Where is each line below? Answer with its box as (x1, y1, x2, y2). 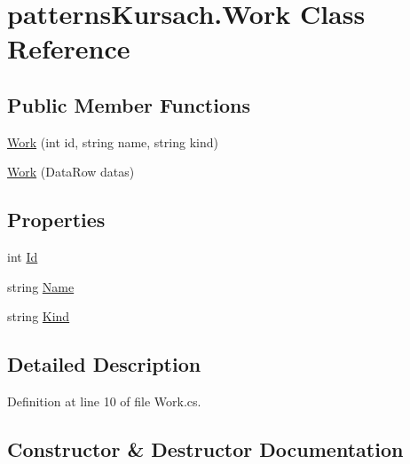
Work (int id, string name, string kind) (7, 132, 218, 151)
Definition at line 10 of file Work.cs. (7, 392, 201, 411)
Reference (7, 30, 130, 67)
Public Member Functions (7, 90, 250, 118)
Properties (7, 206, 106, 233)
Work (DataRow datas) (7, 162, 135, 181)
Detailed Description (7, 350, 201, 378)
